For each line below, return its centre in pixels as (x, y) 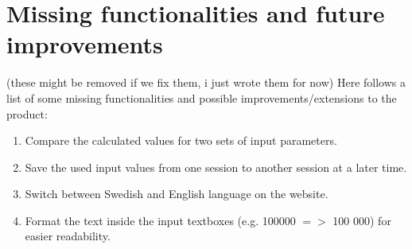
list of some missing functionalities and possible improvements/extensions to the (202, 97)
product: (27, 113)
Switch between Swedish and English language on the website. (177, 194)
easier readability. (68, 236)
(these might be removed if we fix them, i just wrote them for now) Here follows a (206, 82)
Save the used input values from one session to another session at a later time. (216, 167)
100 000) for (362, 220)
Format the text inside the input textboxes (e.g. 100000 (160, 220)
